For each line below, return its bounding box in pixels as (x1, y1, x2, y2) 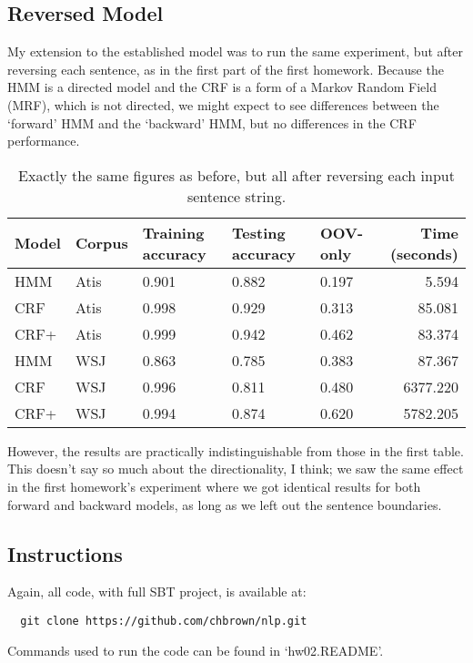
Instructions (7, 539, 123, 567)
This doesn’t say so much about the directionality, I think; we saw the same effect (7, 459, 464, 478)
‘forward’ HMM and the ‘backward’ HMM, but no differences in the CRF (7, 113, 417, 132)
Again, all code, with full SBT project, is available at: (7, 582, 307, 601)
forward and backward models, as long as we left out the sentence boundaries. (7, 495, 442, 514)
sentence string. (186, 185, 287, 207)
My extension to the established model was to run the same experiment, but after (7, 42, 463, 61)
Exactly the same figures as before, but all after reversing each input (18, 164, 455, 186)
